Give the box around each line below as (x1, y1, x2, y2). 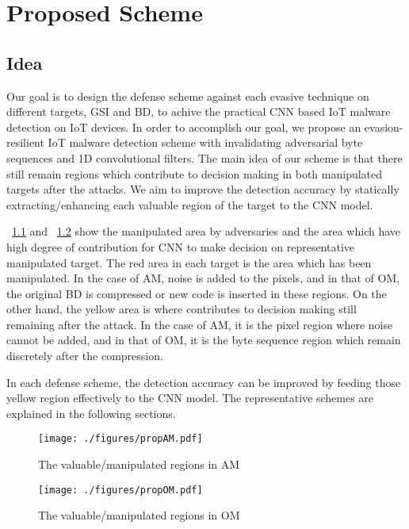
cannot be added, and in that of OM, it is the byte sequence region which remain (6, 332, 401, 348)
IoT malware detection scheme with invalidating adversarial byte (48, 134, 363, 151)
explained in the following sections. (6, 404, 176, 421)
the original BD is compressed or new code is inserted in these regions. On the (6, 285, 387, 301)
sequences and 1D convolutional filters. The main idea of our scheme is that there (6, 149, 403, 166)
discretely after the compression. (6, 347, 163, 364)
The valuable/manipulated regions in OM (38, 507, 240, 523)
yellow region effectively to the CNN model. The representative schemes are (6, 389, 374, 406)
